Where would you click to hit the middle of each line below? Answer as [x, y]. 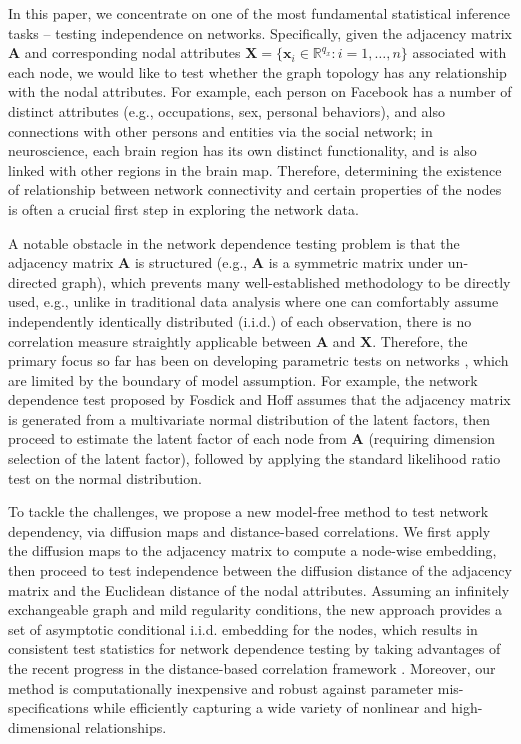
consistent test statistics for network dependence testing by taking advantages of [254, 648]
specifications [48, 707]
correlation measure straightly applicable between [160, 340]
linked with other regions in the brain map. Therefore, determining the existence [255, 169]
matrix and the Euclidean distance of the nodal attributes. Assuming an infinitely [259, 589]
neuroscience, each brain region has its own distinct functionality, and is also [242, 150]
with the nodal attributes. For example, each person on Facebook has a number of [260, 91]
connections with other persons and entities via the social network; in [220, 130]
